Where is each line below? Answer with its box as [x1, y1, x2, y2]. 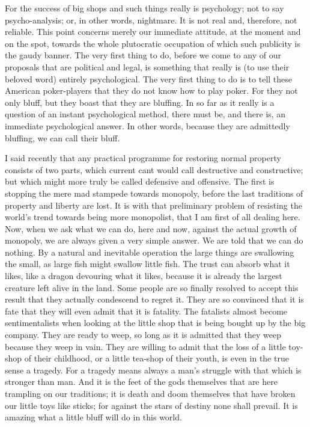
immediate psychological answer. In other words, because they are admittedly [5, 119, 290, 132]
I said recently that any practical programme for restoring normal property [5, 152, 281, 164]
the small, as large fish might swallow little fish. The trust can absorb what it [5, 257, 290, 270]
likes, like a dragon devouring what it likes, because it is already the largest [5, 269, 282, 282]
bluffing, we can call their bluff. [5, 131, 120, 144]
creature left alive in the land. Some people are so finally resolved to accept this [5, 281, 299, 293]
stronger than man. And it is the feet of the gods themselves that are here [5, 375, 278, 388]
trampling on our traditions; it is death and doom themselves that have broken [5, 387, 296, 399]
